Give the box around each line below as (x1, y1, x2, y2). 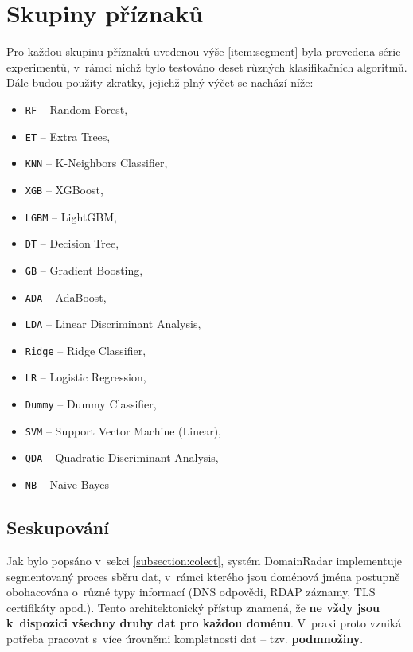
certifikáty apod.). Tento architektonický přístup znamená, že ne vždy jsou (6, 599, 380, 615)
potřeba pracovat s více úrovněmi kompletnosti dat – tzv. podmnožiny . (6, 630, 364, 646)
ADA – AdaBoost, (25, 288, 107, 305)
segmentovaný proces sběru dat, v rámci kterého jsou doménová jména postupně (6, 568, 400, 584)
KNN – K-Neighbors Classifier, (25, 154, 168, 171)
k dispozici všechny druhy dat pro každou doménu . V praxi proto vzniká (6, 615, 402, 631)
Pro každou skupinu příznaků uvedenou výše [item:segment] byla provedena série (6, 43, 401, 60)
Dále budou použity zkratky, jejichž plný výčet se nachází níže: (6, 74, 314, 91)
